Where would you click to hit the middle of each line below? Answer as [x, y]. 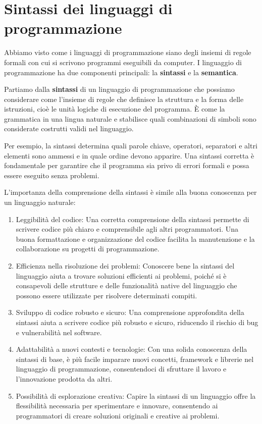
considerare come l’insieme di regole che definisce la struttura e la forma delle [124, 99]
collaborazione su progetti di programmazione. [88, 249]
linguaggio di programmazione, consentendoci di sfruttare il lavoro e [121, 369]
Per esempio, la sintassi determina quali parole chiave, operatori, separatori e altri [131, 146]
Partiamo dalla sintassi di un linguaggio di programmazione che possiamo [119, 89]
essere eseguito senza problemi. [52, 175]
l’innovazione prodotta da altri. [64, 378]
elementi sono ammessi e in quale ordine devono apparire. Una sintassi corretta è [129, 155]
